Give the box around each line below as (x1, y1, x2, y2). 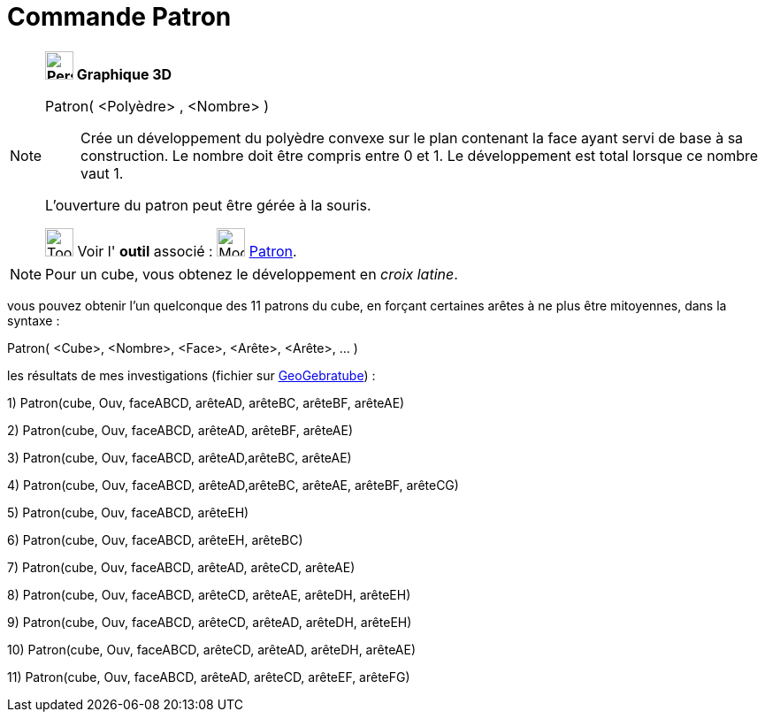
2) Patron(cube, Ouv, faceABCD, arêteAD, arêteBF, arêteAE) (7, 422, 354, 438)
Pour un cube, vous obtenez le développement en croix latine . (45, 264, 458, 283)
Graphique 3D (76, 65, 172, 83)
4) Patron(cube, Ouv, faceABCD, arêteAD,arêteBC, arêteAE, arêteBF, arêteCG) (7, 477, 459, 493)
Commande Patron (7, 2, 232, 32)
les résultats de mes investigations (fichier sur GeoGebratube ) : (7, 367, 376, 383)
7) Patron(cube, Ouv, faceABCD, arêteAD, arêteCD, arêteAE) (7, 559, 356, 575)
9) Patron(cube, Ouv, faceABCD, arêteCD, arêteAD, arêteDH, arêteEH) (7, 614, 412, 630)
